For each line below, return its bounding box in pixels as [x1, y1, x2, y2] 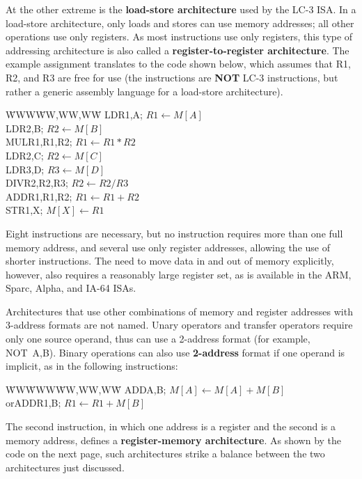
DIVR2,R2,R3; [6, 175, 68, 190]
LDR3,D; [6, 162, 45, 176]
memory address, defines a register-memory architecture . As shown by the [6, 432, 342, 447]
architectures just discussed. [6, 460, 125, 474]
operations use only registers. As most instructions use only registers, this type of [6, 29, 353, 44]
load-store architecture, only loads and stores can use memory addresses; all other [6, 15, 354, 30]
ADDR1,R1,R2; [6, 189, 72, 203]
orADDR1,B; [6, 395, 61, 410]
